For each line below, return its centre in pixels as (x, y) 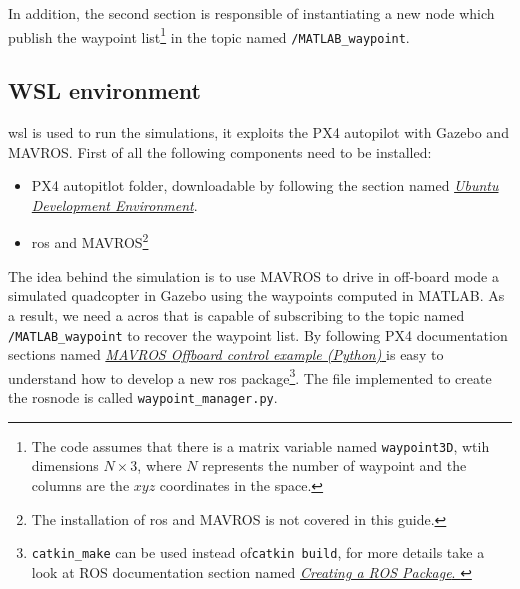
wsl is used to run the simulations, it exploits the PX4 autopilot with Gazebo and (258, 132)
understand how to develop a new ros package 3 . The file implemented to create (250, 376)
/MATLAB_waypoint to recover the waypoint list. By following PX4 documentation (258, 334)
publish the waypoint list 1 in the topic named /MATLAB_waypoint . (209, 35)
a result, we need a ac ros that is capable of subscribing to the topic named (236, 314)
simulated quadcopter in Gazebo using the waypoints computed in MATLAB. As (256, 295)
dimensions (65, 465)
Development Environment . (114, 204)
